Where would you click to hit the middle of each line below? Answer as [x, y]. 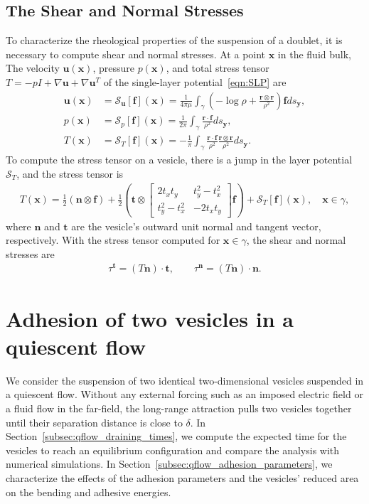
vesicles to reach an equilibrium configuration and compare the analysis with [173, 450]
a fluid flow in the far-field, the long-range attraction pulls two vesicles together [179, 408]
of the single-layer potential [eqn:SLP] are [195, 81]
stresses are [30, 253]
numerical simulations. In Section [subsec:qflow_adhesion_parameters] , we [169, 464]
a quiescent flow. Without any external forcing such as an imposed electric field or [184, 394]
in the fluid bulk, [314, 54]
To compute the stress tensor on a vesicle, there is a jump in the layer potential [179, 160]
